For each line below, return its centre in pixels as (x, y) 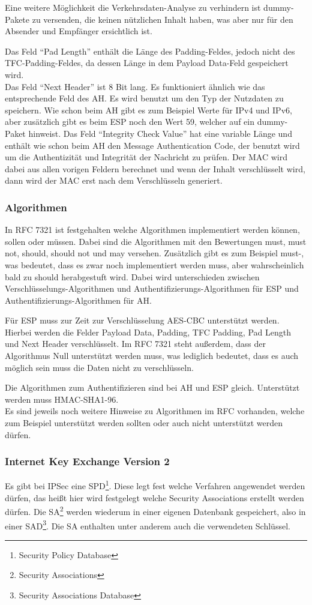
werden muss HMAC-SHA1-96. (62, 399)
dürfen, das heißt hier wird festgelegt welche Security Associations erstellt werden (154, 497)
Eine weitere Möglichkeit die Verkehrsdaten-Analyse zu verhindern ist (133, 7)
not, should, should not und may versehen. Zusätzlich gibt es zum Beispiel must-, (154, 253)
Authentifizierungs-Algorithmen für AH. (78, 300)
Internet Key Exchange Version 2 (87, 461)
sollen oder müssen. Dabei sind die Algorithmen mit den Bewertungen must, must (156, 241)
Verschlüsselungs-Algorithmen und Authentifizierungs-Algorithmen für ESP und (152, 288)
